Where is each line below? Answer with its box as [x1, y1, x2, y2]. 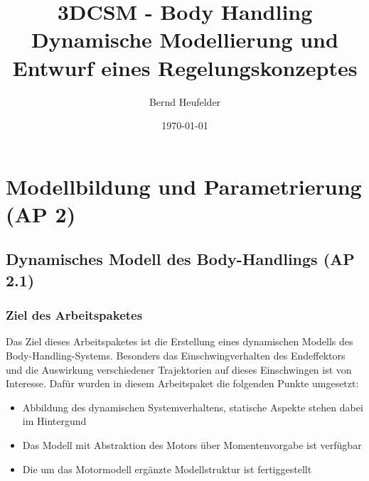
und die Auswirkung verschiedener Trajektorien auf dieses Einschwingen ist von [6, 362, 352, 377]
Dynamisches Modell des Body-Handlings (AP [6, 248, 355, 270]
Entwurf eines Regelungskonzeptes [12, 53, 358, 82]
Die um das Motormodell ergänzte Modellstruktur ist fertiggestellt [22, 461, 312, 476]
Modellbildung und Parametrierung [6, 171, 362, 200]
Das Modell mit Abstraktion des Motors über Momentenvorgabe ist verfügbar [22, 438, 362, 453]
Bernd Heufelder [149, 94, 221, 109]
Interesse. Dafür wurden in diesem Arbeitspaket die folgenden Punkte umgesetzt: [6, 376, 359, 391]
